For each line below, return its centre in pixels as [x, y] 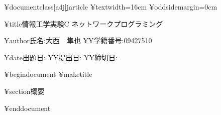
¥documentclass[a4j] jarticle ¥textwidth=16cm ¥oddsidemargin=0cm [111, 7]
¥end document [27, 108]
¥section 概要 [24, 91]
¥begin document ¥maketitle [48, 74]
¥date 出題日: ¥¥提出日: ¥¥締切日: [61, 57]
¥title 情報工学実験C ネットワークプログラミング [84, 23]
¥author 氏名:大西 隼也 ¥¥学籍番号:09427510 [78, 40]
